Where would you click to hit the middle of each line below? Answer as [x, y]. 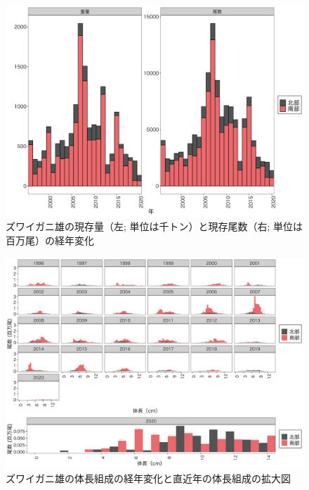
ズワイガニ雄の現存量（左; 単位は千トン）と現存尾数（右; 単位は [154, 226]
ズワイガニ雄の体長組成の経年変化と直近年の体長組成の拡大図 [148, 478]
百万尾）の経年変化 [50, 240]
